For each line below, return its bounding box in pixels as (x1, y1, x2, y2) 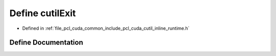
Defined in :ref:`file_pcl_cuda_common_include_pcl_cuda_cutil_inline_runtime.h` (22, 25, 190, 31)
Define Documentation (9, 38, 83, 47)
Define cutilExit (9, 8, 76, 19)
